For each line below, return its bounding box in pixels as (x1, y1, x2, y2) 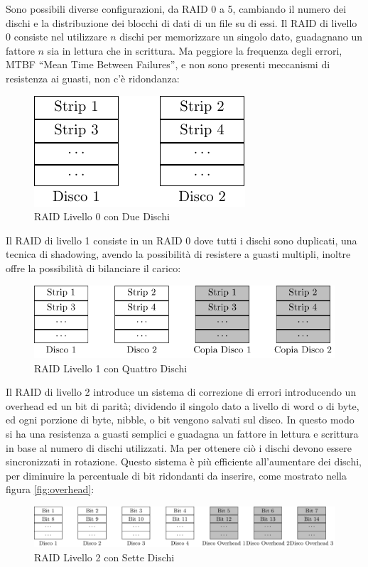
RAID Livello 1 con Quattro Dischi (34, 360, 188, 375)
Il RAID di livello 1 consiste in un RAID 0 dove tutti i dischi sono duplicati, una (6, 232, 357, 247)
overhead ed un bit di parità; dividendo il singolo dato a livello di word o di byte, (6, 398, 359, 413)
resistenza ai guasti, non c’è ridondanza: (6, 70, 180, 85)
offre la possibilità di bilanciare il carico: (6, 260, 181, 275)
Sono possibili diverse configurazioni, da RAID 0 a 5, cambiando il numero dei (6, 1, 347, 16)
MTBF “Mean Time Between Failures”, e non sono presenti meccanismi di (6, 57, 330, 72)
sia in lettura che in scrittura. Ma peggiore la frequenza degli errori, (47, 43, 342, 58)
